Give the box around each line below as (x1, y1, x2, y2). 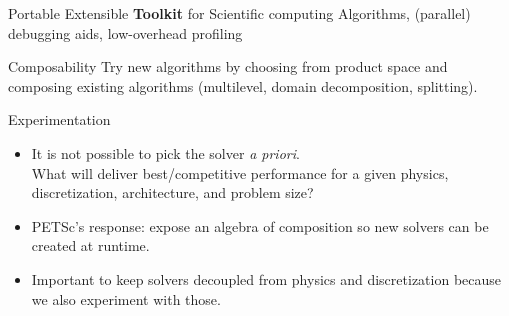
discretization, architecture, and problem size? (31, 182, 314, 203)
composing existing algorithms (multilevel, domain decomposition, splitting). (8, 75, 478, 96)
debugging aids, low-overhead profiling (8, 22, 243, 43)
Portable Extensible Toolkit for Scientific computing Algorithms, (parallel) (8, 3, 471, 23)
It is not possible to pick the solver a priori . (31, 142, 300, 163)
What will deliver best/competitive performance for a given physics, (31, 162, 449, 183)
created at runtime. (31, 235, 150, 256)
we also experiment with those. (31, 288, 221, 309)
